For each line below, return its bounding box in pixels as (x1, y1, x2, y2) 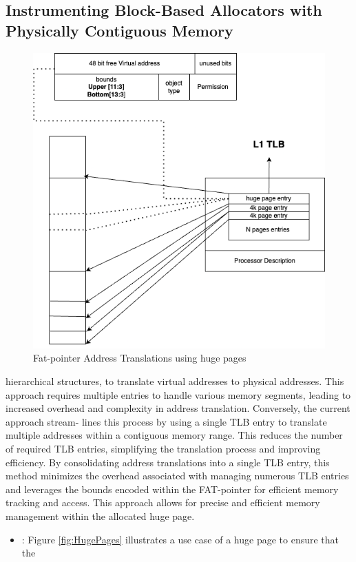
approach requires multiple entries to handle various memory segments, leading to (6, 387, 351, 402)
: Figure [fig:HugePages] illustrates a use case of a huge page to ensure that (21, 532, 339, 546)
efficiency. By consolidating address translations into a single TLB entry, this (6, 455, 330, 469)
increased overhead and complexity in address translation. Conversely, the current (6, 401, 350, 415)
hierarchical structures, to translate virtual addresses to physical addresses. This (6, 374, 344, 388)
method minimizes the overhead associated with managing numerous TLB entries (6, 468, 349, 483)
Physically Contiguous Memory (6, 19, 233, 41)
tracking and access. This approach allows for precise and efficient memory (6, 495, 320, 510)
